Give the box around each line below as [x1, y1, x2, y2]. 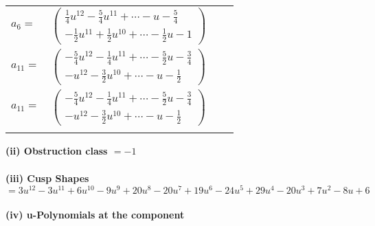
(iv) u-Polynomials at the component [5, 207, 185, 221]
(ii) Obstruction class [5, 144, 108, 158]
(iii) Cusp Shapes [5, 170, 89, 185]
